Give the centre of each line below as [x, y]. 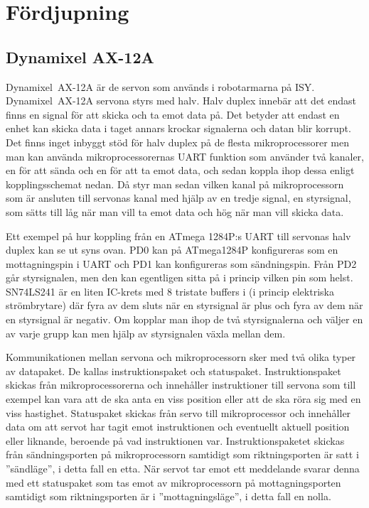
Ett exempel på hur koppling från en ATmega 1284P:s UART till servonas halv [178, 236]
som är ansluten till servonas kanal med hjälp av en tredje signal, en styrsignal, [178, 198]
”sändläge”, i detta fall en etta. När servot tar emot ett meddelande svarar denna [183, 469]
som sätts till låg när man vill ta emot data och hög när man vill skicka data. [175, 211]
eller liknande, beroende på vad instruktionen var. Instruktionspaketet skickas [175, 440]
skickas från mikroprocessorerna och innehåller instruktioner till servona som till [181, 385]
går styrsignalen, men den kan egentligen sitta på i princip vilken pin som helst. [180, 277]
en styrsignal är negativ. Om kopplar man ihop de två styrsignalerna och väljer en [184, 319]
